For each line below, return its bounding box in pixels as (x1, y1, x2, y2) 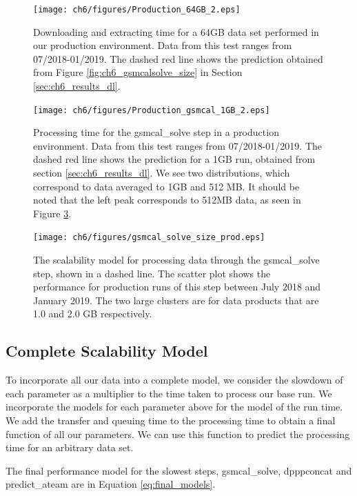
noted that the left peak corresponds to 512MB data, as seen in (33, 192, 301, 207)
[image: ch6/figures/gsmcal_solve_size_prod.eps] (33, 232, 265, 243)
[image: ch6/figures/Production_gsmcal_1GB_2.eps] (33, 105, 270, 115)
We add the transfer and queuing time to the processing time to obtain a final (6, 413, 336, 428)
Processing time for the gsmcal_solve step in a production (33, 125, 279, 139)
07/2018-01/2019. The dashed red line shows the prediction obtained (33, 51, 323, 66)
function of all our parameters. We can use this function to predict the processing (6, 426, 350, 441)
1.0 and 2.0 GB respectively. (33, 306, 152, 321)
